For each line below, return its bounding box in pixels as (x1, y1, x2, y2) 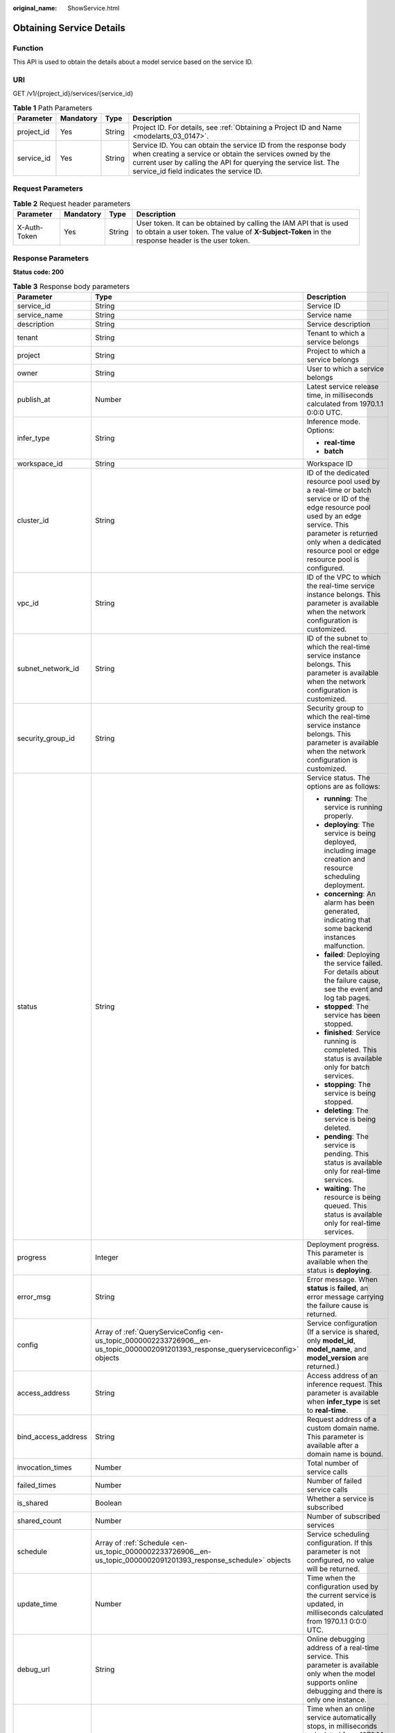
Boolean (94, 1498, 123, 1508)
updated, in (306, 1599, 344, 1608)
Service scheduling (306, 1529, 370, 1539)
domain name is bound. (306, 1449, 384, 1458)
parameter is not (306, 1547, 360, 1556)
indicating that (324, 915, 371, 925)
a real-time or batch (306, 485, 372, 495)
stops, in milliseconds (306, 1721, 378, 1731)
